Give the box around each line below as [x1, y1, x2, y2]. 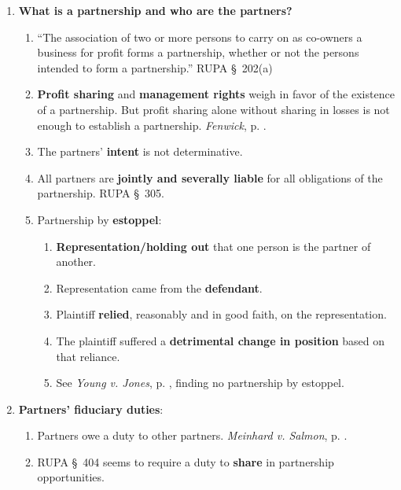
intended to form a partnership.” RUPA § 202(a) [37, 59, 273, 76]
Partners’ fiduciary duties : [18, 400, 164, 417]
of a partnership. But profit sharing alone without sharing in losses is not [37, 101, 390, 117]
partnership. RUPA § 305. [37, 185, 164, 201]
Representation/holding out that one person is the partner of [56, 238, 371, 254]
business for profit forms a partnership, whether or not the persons [37, 44, 359, 61]
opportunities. [37, 469, 105, 485]
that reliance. [56, 348, 120, 364]
